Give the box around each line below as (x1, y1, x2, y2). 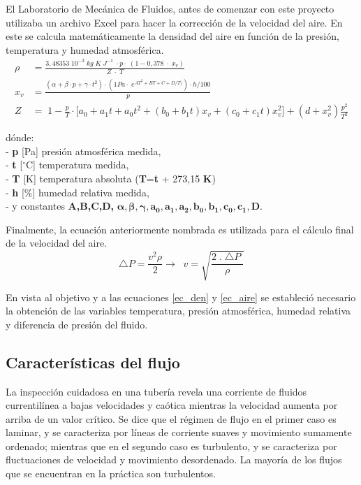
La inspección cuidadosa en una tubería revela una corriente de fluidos (6, 384, 307, 398)
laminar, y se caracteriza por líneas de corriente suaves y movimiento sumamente (6, 425, 352, 440)
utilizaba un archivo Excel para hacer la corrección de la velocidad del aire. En (6, 15, 343, 29)
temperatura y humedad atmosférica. (6, 42, 164, 57)
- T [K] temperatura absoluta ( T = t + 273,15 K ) (6, 171, 216, 186)
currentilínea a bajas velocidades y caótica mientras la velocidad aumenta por (6, 398, 338, 412)
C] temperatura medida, (25, 157, 129, 172)
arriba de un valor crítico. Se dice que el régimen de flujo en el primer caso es (6, 411, 337, 426)
